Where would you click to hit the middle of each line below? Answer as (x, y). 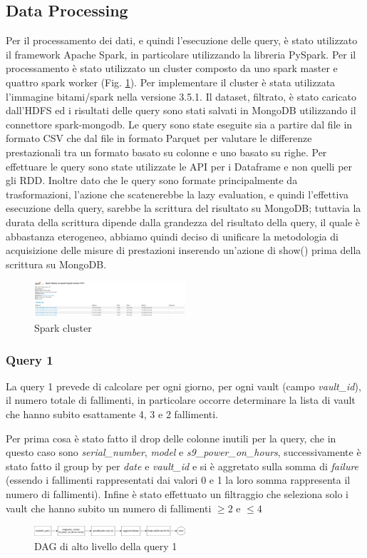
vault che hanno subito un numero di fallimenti (109, 508)
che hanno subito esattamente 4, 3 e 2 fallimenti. (112, 414)
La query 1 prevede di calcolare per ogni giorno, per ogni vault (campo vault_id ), (183, 386)
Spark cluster (63, 328)
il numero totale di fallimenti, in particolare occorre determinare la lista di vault (181, 400)
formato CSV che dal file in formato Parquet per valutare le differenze (159, 138)
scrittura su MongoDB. (56, 264)
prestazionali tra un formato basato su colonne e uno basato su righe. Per (166, 152)
